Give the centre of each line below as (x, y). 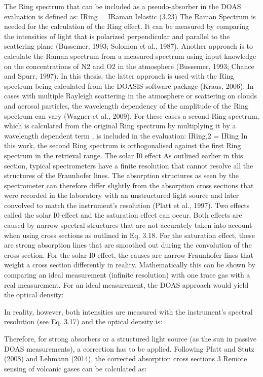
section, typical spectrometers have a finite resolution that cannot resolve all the (129, 165)
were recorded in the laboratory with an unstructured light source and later (122, 195)
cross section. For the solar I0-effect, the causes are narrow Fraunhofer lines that (129, 254)
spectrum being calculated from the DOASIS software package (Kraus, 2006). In (129, 85)
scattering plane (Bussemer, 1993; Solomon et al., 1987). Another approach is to (129, 46)
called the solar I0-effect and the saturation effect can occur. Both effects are (123, 215)
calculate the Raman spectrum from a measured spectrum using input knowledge (130, 56)
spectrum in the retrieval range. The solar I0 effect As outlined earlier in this (124, 155)
